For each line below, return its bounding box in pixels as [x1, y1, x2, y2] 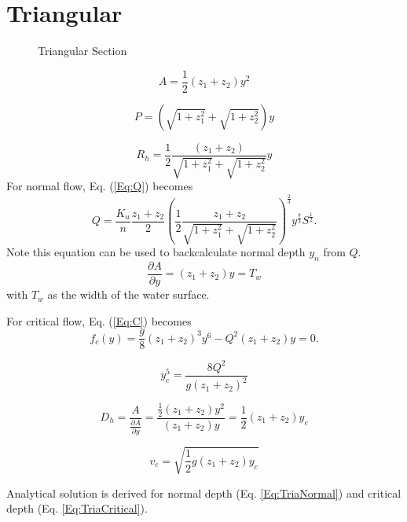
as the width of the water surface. [47, 286, 210, 303]
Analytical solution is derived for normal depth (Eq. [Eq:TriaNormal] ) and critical [6, 484, 401, 501]
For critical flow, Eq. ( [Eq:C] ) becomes [6, 312, 192, 329]
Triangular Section [38, 42, 127, 59]
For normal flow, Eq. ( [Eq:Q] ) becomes [6, 178, 193, 194]
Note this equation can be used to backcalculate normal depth [6, 244, 306, 260]
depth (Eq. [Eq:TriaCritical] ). [6, 500, 148, 516]
